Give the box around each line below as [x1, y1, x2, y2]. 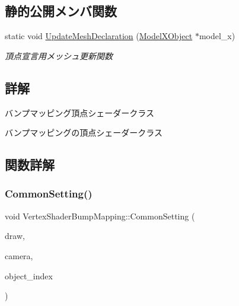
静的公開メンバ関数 [5, 2, 117, 20]
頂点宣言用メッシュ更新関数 [5, 49, 113, 62]
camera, [5, 249, 33, 262]
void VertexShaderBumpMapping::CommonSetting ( [5, 209, 195, 222]
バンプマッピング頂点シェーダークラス [5, 106, 154, 119]
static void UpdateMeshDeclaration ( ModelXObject [5, 30, 193, 42]
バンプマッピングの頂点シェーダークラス [5, 126, 162, 139]
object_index [5, 269, 53, 282]
